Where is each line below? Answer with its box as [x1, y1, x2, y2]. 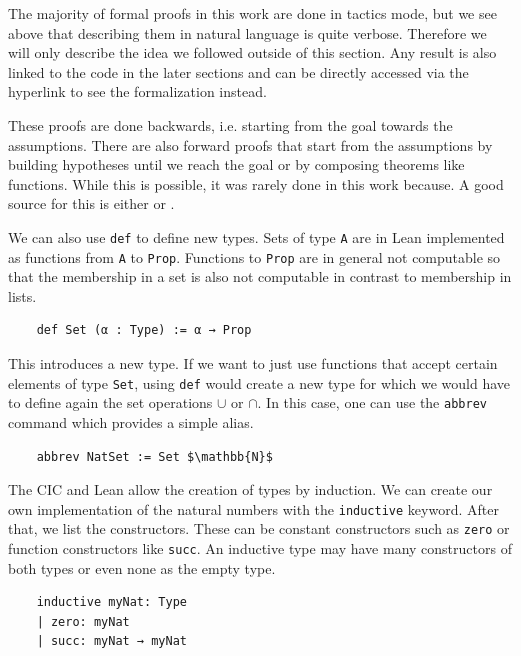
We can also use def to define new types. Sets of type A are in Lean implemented [8, 226, 505, 247]
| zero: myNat [36, 614, 130, 629]
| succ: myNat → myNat [36, 634, 187, 649]
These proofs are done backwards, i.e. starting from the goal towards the [8, 114, 453, 135]
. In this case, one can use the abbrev [257, 392, 487, 413]
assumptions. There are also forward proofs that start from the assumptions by [8, 134, 493, 155]
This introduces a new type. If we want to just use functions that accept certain [8, 353, 498, 374]
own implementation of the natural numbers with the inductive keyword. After [8, 498, 499, 519]
